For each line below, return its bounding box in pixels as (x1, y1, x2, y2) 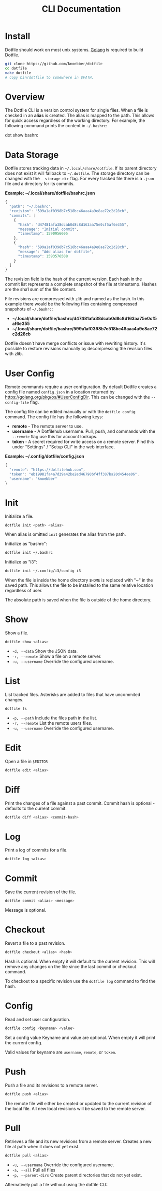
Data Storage (5, 149, 59, 160)
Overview (5, 91, 45, 102)
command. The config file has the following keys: (5, 414, 103, 420)
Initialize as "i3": (5, 559, 37, 565)
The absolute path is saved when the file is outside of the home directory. (5, 597, 151, 603)
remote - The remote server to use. (12, 424, 83, 429)
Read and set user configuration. (5, 1016, 71, 1022)
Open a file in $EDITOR (5, 758, 48, 764)
